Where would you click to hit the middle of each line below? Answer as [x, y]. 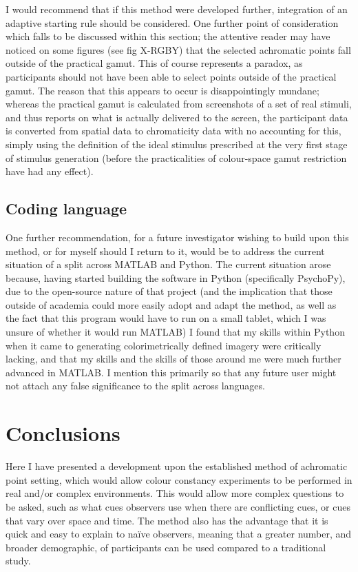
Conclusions [63, 433]
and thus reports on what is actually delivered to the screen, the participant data [177, 117]
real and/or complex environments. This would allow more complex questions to [175, 493]
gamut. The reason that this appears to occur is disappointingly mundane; [162, 90]
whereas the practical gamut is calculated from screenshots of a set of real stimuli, [179, 104]
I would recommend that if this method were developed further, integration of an [177, 9]
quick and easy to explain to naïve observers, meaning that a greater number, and [179, 534]
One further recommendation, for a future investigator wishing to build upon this [177, 237]
